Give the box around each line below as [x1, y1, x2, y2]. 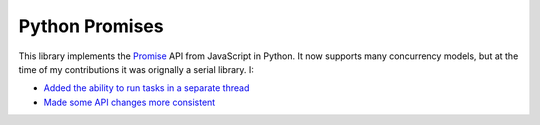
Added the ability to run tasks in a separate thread [43, 82, 250, 94]
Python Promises [18, 15, 164, 37]
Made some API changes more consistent [43, 96, 216, 108]
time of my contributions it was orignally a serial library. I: [18, 63, 255, 75]
